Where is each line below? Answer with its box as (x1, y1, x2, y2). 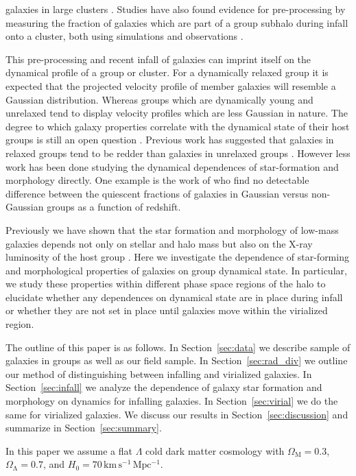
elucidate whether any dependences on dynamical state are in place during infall (5, 289, 343, 304)
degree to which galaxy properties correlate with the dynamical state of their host (5, 119, 350, 133)
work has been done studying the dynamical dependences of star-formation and (5, 159, 339, 174)
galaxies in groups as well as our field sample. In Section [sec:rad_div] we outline (5, 353, 348, 368)
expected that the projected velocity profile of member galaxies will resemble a (5, 78, 336, 93)
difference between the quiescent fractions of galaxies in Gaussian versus (5, 186, 309, 200)
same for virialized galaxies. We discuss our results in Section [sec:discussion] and (5, 407, 348, 421)
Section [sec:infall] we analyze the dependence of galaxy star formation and (5, 380, 322, 394)
